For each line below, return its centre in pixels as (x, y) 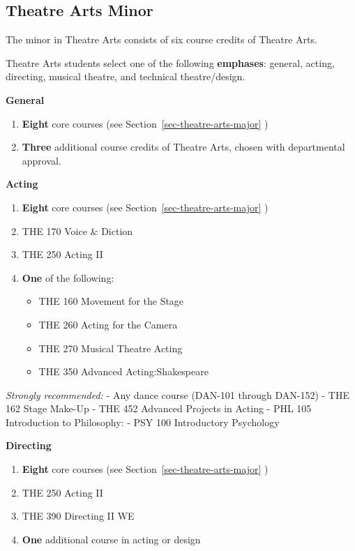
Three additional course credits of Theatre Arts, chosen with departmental (183, 147)
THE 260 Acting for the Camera (108, 324)
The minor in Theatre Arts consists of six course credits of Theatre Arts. (161, 39)
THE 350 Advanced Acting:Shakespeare (123, 371)
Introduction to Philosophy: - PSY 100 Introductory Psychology (143, 422)
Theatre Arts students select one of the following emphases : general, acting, (170, 62)
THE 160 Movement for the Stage (111, 301)
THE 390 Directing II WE (78, 516)
